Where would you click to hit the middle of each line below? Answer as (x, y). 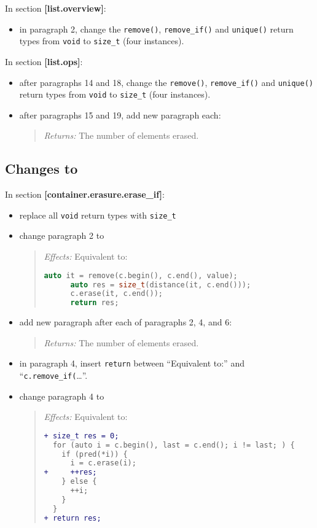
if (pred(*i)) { (95, 454)
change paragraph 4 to (62, 396)
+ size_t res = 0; (81, 436)
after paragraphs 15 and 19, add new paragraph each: (120, 115)
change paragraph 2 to (62, 235)
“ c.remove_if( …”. (53, 375)
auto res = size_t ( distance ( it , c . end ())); (161, 285)
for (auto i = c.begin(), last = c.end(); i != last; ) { (174, 445)
